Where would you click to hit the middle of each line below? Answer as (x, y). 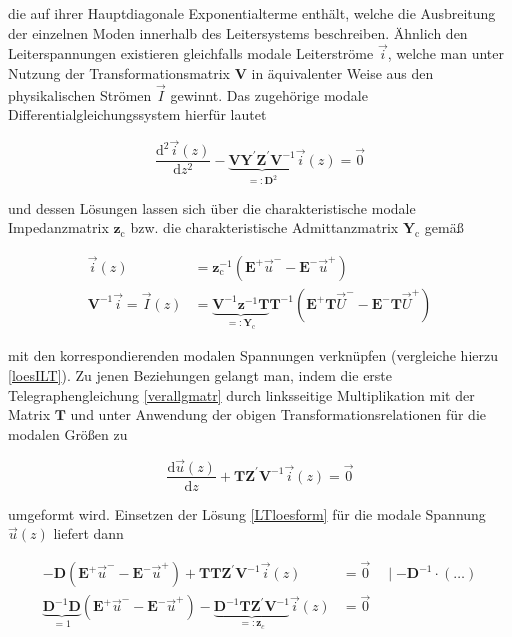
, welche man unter (445, 53)
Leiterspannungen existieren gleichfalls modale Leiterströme (191, 53)
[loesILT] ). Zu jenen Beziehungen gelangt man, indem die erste (200, 374)
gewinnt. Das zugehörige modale (269, 94)
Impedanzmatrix (58, 227)
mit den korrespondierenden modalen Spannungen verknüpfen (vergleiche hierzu (253, 355)
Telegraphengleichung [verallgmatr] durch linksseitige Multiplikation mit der (241, 394)
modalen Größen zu (68, 433)
